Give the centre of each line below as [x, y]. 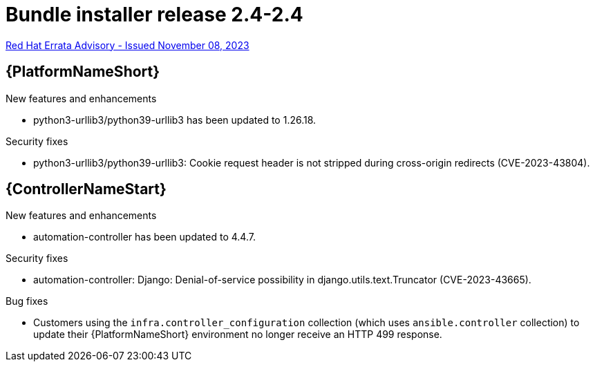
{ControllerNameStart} [86, 189]
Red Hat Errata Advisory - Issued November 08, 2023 [127, 45]
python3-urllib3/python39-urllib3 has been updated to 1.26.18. [175, 120]
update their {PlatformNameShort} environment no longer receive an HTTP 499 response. [238, 335]
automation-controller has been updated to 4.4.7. [144, 237]
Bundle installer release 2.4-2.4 [154, 15]
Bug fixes [27, 301]
